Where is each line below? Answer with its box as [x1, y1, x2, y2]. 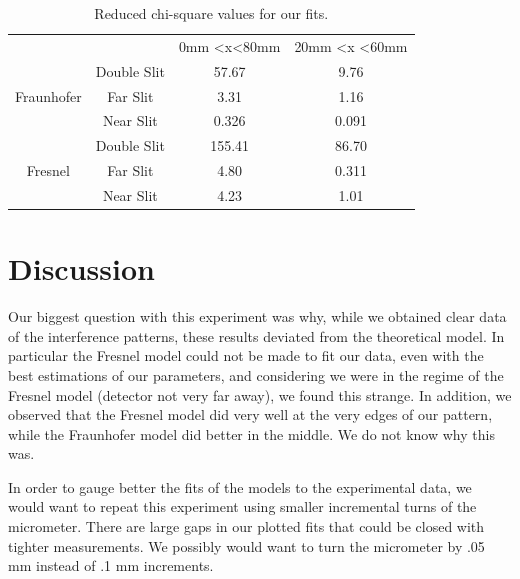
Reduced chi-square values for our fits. [94, 3, 329, 23]
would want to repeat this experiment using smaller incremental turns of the [8, 496, 477, 517]
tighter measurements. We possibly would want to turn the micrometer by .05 [8, 535, 485, 556]
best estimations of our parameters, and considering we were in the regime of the [8, 364, 504, 385]
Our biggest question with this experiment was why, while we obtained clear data [8, 306, 507, 327]
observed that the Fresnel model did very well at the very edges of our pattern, [8, 404, 493, 425]
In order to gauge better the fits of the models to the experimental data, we [8, 476, 472, 497]
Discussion [8, 248, 155, 289]
